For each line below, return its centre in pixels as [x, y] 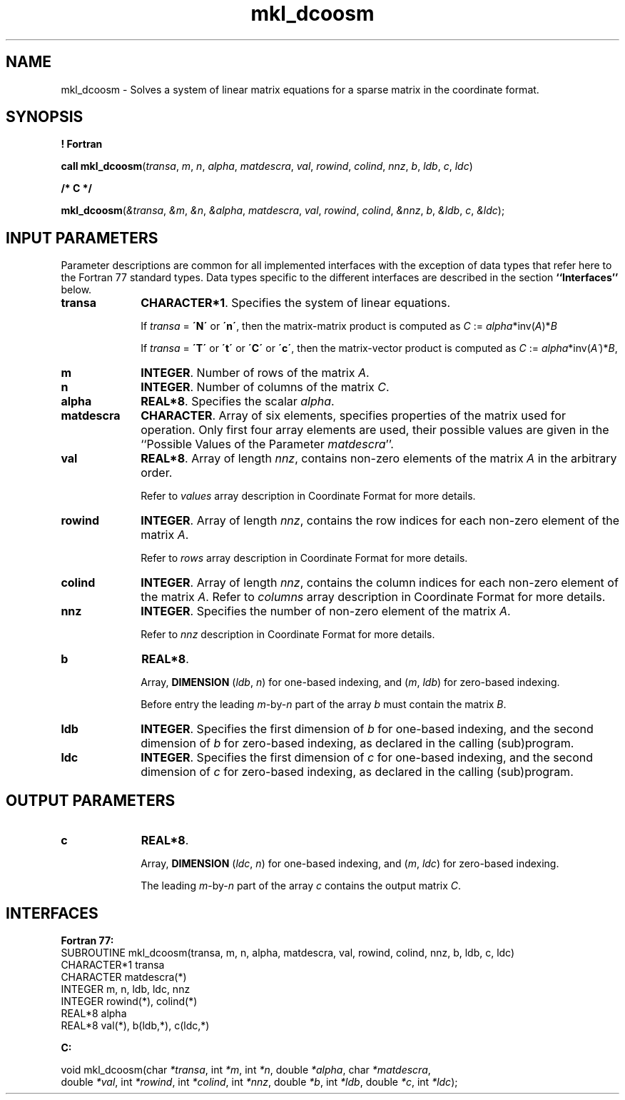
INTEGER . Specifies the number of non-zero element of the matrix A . [326, 611]
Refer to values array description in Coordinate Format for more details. [308, 496]
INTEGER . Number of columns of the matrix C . [265, 387]
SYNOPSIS [45, 117]
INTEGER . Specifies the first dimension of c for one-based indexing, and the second [367, 758]
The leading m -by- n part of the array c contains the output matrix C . [301, 886]
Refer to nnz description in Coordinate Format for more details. [288, 635]
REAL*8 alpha [94, 1013]
